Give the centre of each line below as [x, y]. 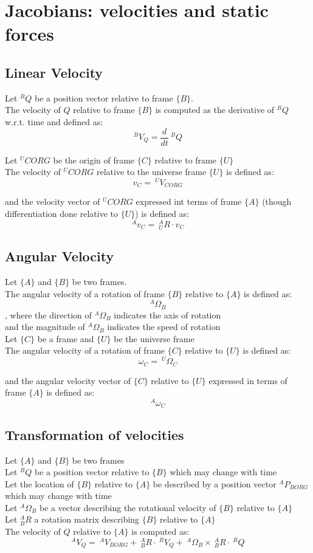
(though [277, 201]
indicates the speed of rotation [164, 327]
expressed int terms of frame [189, 201]
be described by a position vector [215, 483]
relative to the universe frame [151, 172]
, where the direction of [48, 314]
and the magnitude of [45, 327]
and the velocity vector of [53, 201]
